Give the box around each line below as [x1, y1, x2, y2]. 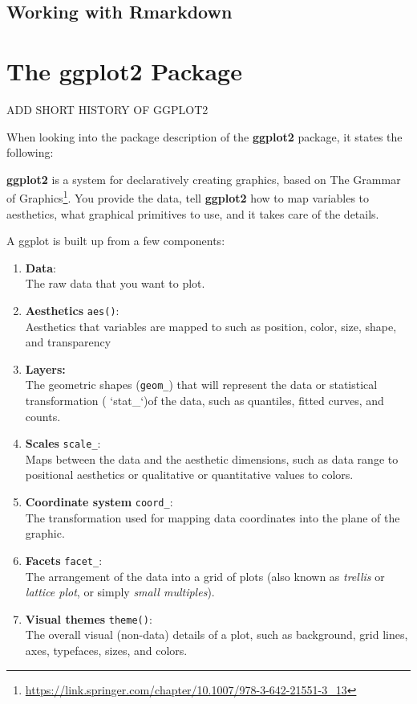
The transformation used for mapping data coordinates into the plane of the [25, 509, 400, 526]
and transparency [25, 334, 111, 350]
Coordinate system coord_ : [25, 493, 173, 510]
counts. [25, 407, 61, 424]
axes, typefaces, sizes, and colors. [25, 641, 188, 658]
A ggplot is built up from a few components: [6, 232, 225, 249]
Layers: [25, 360, 66, 377]
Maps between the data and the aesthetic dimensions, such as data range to [25, 450, 399, 467]
